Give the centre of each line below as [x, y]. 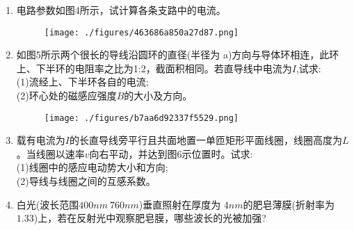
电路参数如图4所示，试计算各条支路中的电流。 [121, 10]
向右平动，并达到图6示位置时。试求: [171, 153]
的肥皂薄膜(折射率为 [289, 204]
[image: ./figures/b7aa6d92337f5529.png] [141, 118]
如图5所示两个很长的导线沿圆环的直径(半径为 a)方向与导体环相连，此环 [178, 55]
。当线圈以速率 [50, 153]
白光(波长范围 [48, 204]
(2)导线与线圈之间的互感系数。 [86, 181]
